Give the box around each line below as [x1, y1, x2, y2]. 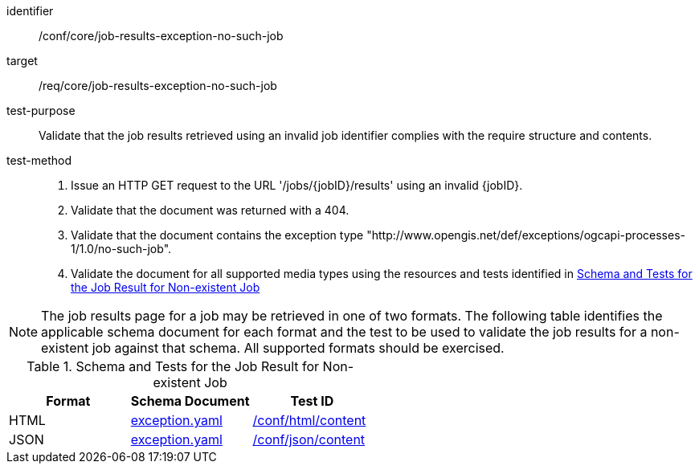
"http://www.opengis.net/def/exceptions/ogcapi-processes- [366, 228, 685, 242]
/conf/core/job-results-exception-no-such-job [39, 29, 284, 43]
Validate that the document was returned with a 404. [71, 203, 349, 217]
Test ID [290, 393, 334, 409]
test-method [6, 153, 72, 167]
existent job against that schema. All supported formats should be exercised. [41, 340, 505, 356]
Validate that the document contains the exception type [71, 228, 364, 242]
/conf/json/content [252, 431, 366, 448]
